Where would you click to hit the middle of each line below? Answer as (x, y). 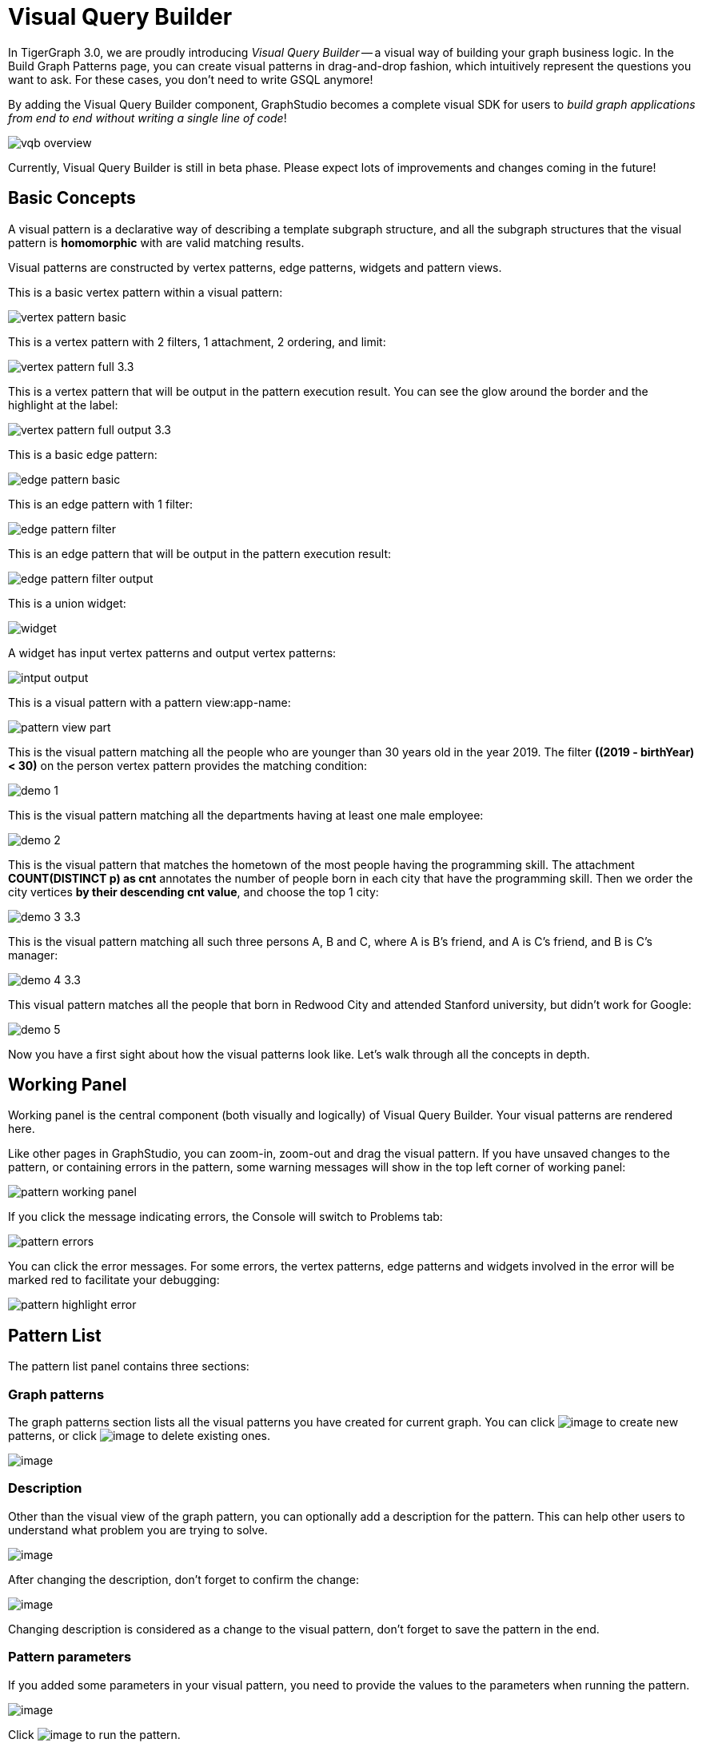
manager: (33, 955)
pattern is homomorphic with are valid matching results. (156, 242)
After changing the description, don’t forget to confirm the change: (184, 1579)
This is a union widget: (67, 603)
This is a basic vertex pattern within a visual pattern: (146, 292)
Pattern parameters (70, 1657)
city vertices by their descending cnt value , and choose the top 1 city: (193, 891)
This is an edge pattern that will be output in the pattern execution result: (200, 553)
